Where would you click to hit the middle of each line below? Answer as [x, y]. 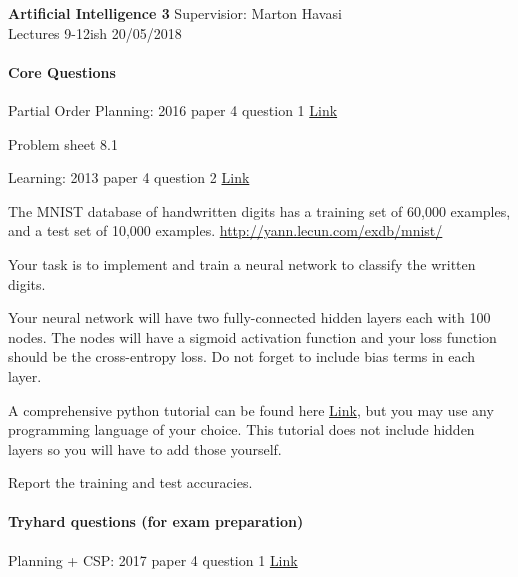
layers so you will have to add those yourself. [145, 448]
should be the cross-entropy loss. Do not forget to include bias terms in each [242, 356]
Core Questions [62, 71]
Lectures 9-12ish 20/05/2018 [95, 32]
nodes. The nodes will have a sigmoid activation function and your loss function [252, 336]
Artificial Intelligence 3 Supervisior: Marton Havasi [175, 13]
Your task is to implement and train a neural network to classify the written [242, 263]
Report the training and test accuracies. [130, 482]
